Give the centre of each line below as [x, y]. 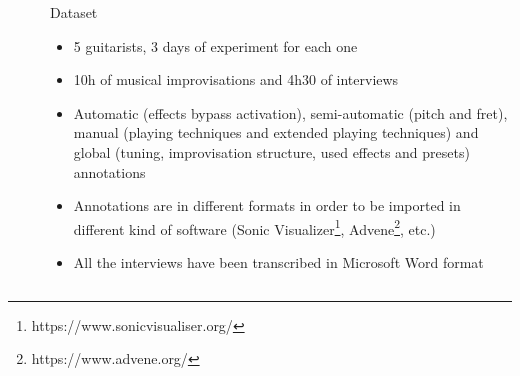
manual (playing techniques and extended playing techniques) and [276, 132]
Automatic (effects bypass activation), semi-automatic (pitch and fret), [290, 112]
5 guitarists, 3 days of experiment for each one [215, 45]
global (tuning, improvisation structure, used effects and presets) [271, 151]
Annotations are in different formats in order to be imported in [267, 205]
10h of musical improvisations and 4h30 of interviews [236, 79]
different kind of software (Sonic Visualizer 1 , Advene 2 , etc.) [254, 227]
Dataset [74, 12]
